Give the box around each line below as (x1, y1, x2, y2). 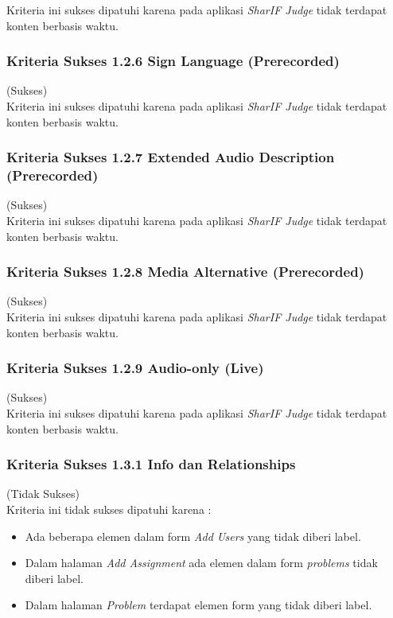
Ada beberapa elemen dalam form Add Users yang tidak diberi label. (25, 527, 361, 544)
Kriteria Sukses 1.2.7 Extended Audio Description (6, 147, 335, 167)
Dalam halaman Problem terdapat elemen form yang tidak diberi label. (25, 597, 372, 613)
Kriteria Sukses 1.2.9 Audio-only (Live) (6, 358, 264, 378)
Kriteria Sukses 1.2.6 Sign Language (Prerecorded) (6, 51, 340, 71)
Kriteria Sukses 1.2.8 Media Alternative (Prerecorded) (6, 262, 364, 282)
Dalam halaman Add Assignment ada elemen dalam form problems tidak (25, 554, 378, 571)
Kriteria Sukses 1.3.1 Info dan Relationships (6, 454, 296, 474)
